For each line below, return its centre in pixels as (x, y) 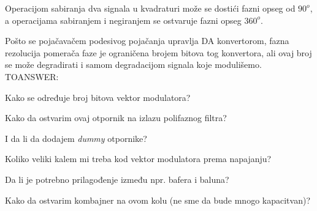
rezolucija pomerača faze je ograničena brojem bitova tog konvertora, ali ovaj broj (158, 52)
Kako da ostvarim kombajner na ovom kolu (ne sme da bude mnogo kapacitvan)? (158, 200)
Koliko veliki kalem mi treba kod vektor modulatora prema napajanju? (138, 159)
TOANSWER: (32, 76)
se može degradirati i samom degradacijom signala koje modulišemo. (133, 65)
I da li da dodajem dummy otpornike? (76, 138)
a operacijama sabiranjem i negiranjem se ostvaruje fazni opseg (123, 20)
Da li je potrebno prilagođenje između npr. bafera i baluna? (117, 179)
